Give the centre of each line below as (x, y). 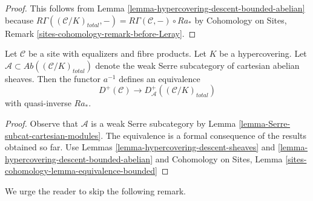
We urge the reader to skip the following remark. (95, 190)
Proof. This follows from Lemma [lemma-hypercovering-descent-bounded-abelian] (155, 8)
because (19, 20)
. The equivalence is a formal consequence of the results (204, 135)
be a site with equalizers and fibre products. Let (117, 53)
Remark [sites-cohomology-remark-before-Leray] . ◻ (100, 33)
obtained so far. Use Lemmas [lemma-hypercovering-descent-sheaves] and (140, 147)
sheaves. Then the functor (53, 78)
